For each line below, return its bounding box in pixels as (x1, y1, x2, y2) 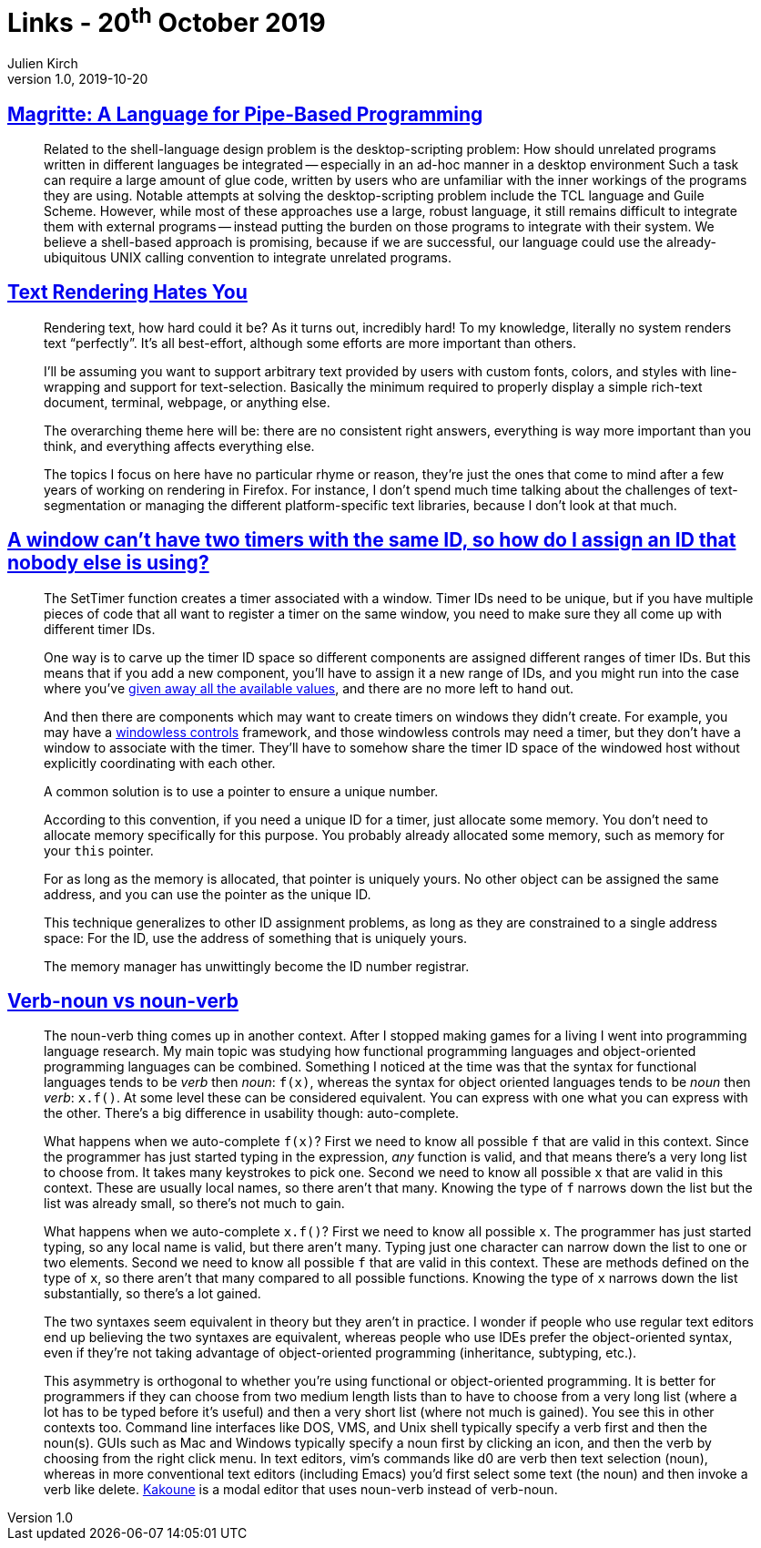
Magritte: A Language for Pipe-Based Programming (7, 102, 483, 126)
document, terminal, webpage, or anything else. (44, 394, 330, 410)
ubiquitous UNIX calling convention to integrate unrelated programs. (44, 249, 452, 265)
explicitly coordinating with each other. (44, 754, 276, 771)
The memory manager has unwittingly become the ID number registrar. (44, 958, 470, 974)
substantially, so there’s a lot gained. (44, 1286, 261, 1302)
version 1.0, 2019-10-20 (7, 71, 148, 87)
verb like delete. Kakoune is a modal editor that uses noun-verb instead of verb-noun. (44, 1481, 558, 1498)
